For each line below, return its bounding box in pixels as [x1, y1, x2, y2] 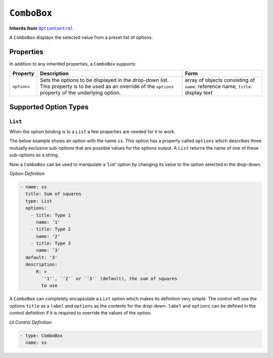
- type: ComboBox [20, 333, 63, 338]
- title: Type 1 [30, 212, 71, 218]
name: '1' [36, 219, 61, 225]
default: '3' [25, 255, 58, 260]
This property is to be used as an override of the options [39, 83, 174, 90]
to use [41, 283, 58, 288]
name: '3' [36, 248, 61, 253]
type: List [25, 198, 53, 204]
